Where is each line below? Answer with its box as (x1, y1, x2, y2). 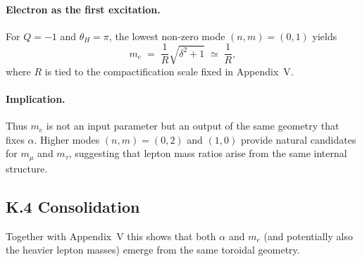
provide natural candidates (240, 132, 356, 146)
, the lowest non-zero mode (108, 28, 225, 43)
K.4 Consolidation (6, 195, 140, 217)
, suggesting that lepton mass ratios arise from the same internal (68, 146, 347, 161)
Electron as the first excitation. (6, 1, 161, 16)
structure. (6, 161, 48, 175)
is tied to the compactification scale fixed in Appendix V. (44, 63, 294, 78)
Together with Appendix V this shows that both (6, 228, 216, 243)
